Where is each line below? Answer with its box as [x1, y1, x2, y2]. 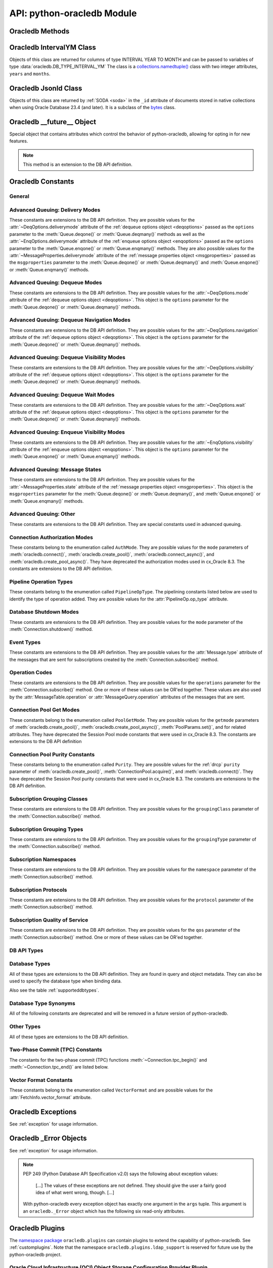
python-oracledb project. [9, 1251, 62, 1257]
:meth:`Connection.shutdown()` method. [9, 626, 93, 632]
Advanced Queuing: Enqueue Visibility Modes [9, 429, 125, 436]
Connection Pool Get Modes [9, 707, 80, 714]
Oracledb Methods [9, 27, 70, 36]
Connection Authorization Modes [9, 534, 94, 541]
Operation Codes [9, 669, 53, 676]
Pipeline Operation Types [9, 578, 73, 585]
